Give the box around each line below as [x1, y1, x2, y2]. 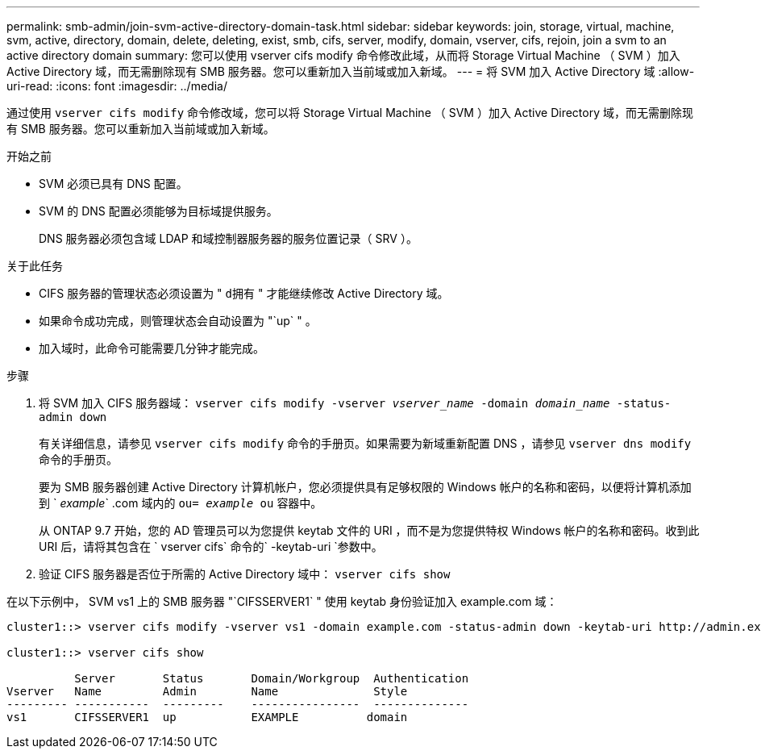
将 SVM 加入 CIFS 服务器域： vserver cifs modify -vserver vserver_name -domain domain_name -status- [39, 396, 672, 410]
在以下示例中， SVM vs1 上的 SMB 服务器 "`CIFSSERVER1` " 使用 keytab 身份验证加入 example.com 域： [6, 594, 558, 608]
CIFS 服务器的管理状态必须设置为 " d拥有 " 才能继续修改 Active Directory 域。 [39, 286, 449, 300]
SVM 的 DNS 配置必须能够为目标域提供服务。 [39, 204, 278, 218]
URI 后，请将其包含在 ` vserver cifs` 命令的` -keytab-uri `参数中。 [39, 540, 383, 553]
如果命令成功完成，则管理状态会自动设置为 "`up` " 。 [39, 314, 317, 327]
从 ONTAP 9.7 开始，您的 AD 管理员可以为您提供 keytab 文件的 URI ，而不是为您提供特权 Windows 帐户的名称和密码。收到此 [39, 523, 700, 537]
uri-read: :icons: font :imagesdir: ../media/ [6, 79, 227, 93]
